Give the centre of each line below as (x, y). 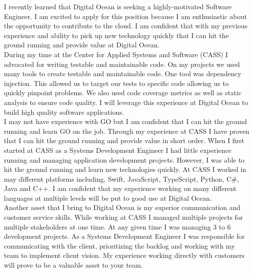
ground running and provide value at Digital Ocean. (82, 45)
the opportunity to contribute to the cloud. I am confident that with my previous (126, 26)
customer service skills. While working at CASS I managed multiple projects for (124, 217)
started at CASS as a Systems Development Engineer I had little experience (118, 150)
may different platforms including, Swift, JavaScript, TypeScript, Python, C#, (122, 178)
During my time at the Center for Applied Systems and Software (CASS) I (116, 54)
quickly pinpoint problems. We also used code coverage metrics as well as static (123, 93)
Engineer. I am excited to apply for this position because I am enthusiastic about (126, 16)
